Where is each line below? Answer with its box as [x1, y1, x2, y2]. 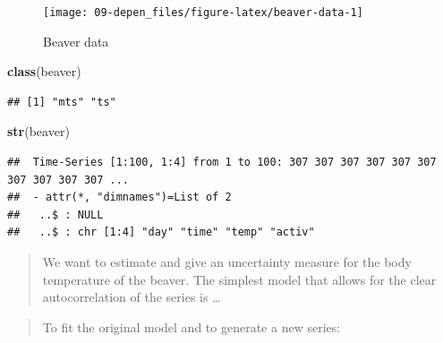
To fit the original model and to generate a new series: [42, 317, 341, 336]
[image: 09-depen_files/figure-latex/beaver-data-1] [43, 6, 363, 19]
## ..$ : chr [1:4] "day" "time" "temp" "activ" [7, 226, 315, 239]
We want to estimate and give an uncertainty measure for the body [42, 253, 412, 270]
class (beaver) [7, 62, 81, 81]
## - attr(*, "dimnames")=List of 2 [7, 191, 232, 204]
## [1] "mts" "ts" [7, 95, 116, 108]
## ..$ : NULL [7, 208, 104, 221]
